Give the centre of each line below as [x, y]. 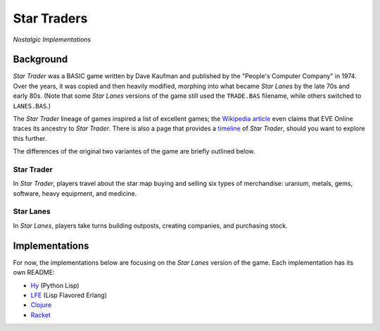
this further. [30, 138]
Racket [40, 315]
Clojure [41, 305]
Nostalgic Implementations [52, 39]
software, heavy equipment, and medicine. [75, 193]
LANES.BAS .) [32, 106]
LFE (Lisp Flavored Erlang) [69, 295]
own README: [34, 273]
